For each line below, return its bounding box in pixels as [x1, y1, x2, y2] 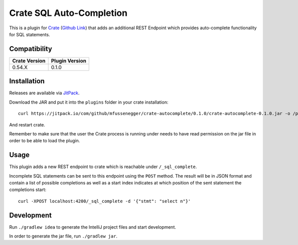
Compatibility [9, 45, 52, 53]
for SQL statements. [9, 31, 50, 37]
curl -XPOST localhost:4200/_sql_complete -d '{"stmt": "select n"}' [18, 198, 191, 204]
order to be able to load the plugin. [9, 138, 80, 144]
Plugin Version [51, 57, 86, 64]
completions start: [9, 186, 47, 193]
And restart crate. [9, 122, 46, 127]
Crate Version [12, 57, 46, 64]
